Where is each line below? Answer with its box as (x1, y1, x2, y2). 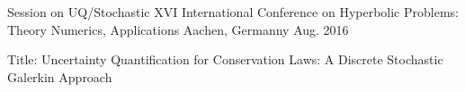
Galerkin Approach (7, 67, 112, 86)
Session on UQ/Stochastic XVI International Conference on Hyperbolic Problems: (7, 3, 459, 21)
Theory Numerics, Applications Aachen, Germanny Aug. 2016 (7, 20, 349, 38)
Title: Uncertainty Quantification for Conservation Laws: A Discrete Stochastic (7, 50, 443, 69)
